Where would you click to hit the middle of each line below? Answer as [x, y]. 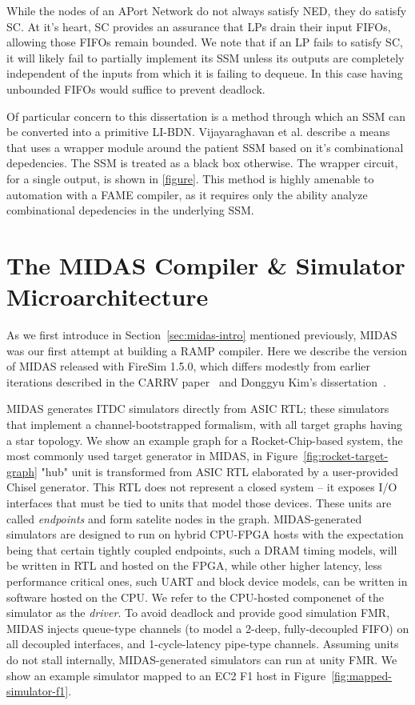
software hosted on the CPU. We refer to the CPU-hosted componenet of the [196, 597]
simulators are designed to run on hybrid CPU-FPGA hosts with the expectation [205, 534]
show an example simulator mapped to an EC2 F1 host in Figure [166, 675]
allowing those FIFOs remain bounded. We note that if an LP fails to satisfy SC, [205, 42]
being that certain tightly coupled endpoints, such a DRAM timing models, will [202, 549]
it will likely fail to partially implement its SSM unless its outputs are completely [206, 57]
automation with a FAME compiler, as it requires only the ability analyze [187, 194]
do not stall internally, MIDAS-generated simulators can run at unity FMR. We [202, 659]
